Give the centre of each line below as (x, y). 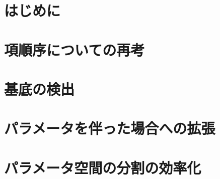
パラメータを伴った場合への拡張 (110, 128)
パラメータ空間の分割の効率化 (103, 167)
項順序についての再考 (75, 49)
